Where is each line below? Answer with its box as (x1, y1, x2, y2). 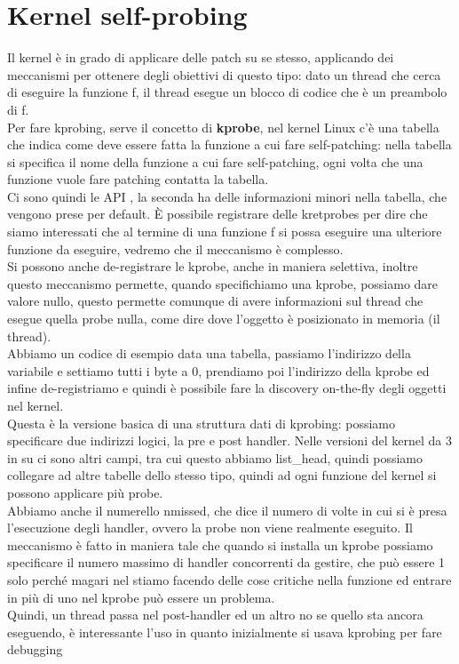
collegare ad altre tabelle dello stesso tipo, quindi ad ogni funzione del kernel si (7, 466, 437, 484)
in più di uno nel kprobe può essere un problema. (7, 588, 275, 606)
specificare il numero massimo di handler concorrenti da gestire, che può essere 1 (7, 553, 446, 572)
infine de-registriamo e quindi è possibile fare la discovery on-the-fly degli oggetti (7, 379, 447, 397)
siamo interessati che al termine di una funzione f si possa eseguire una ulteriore (7, 222, 442, 241)
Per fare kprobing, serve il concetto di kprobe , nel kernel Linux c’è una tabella (7, 117, 439, 136)
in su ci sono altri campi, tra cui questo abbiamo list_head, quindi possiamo (7, 448, 423, 467)
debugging (7, 640, 63, 659)
